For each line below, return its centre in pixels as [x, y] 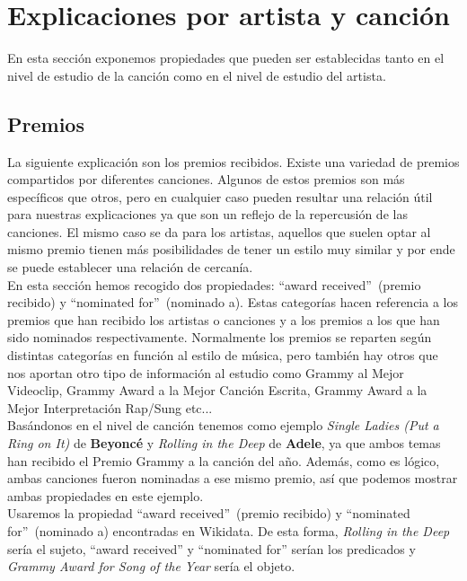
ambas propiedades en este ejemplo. [106, 495]
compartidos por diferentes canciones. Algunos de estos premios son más [206, 179]
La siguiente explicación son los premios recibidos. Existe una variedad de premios [233, 161]
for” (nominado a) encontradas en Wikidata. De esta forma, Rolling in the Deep [229, 530]
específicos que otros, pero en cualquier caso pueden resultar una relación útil [220, 196]
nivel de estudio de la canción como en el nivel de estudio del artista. [197, 75]
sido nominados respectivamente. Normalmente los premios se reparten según [220, 337]
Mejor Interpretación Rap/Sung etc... [110, 407]
